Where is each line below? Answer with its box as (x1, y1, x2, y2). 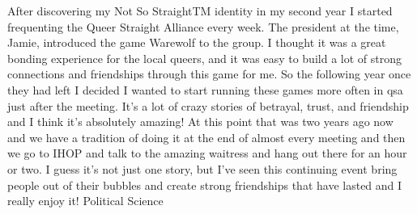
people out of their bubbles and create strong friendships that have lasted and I (7, 176, 402, 193)
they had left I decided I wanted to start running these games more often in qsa (7, 81, 403, 98)
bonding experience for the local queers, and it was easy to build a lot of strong (7, 49, 402, 66)
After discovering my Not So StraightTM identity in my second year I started (7, 2, 393, 19)
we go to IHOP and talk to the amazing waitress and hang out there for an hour (7, 145, 407, 162)
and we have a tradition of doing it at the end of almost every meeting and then (7, 128, 406, 145)
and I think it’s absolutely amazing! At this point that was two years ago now (7, 113, 394, 130)
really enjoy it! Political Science (7, 192, 164, 209)
